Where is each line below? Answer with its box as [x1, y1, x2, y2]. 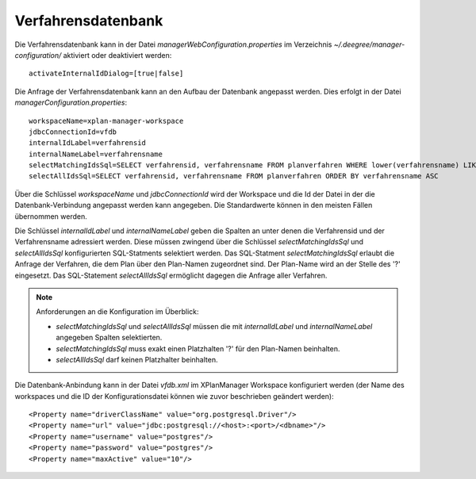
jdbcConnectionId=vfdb [29, 127, 117, 136]
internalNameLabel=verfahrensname [29, 149, 163, 159]
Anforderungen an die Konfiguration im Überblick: [36, 307, 199, 316]
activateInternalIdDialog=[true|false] [29, 69, 184, 79]
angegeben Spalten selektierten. [56, 333, 163, 343]
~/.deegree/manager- [333, 40, 405, 49]
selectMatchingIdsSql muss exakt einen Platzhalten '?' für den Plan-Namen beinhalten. [56, 343, 340, 353]
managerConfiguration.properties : [14, 98, 128, 107]
